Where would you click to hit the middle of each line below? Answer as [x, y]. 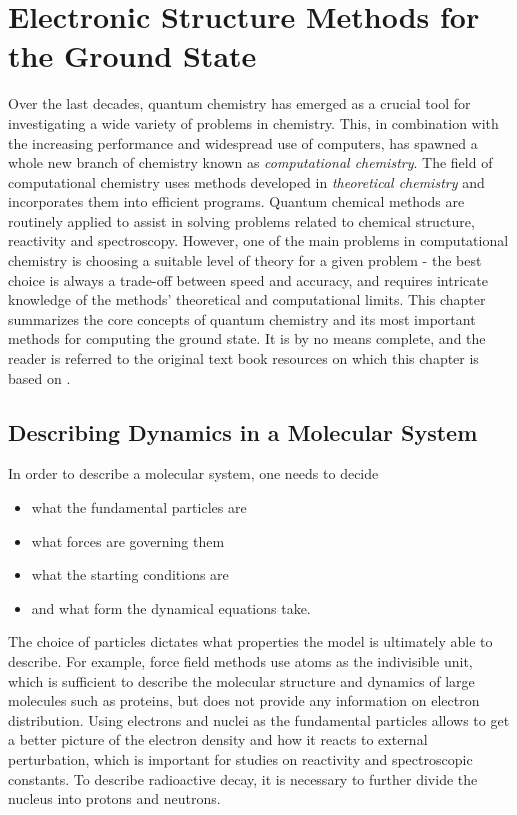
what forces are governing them [128, 540]
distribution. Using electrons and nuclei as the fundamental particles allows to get [259, 719]
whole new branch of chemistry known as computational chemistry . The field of [250, 162]
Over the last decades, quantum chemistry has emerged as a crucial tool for [239, 103]
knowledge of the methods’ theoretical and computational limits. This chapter [247, 299]
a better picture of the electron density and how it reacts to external [218, 739]
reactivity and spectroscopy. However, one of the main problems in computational [258, 240]
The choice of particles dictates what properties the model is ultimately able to [250, 641]
